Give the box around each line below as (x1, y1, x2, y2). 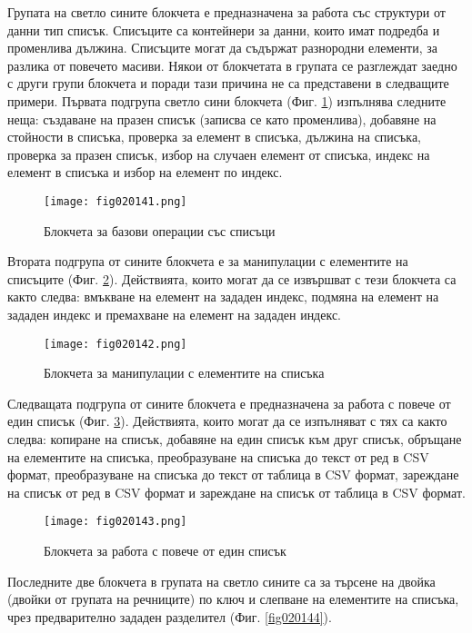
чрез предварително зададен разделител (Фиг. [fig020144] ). (7, 607, 332, 626)
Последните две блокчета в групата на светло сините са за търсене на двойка (7, 571, 436, 590)
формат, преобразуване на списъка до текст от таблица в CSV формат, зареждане (7, 465, 459, 484)
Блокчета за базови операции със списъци (44, 221, 276, 240)
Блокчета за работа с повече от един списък (44, 541, 286, 560)
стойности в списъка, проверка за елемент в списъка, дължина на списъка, (7, 127, 421, 146)
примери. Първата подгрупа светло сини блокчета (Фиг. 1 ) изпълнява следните (7, 91, 447, 110)
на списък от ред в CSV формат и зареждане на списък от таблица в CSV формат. (7, 482, 466, 501)
